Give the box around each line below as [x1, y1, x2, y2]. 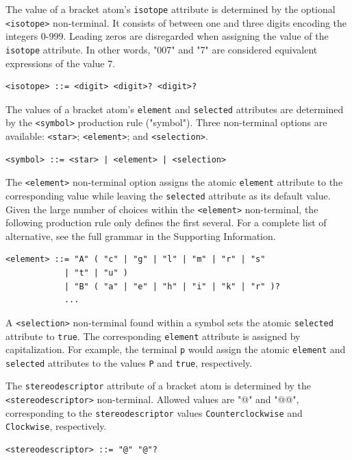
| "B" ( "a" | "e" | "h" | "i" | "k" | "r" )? [64, 281, 280, 291]
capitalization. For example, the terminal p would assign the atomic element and [5, 342, 346, 356]
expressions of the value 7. [5, 56, 116, 70]
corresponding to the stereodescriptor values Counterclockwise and [5, 405, 303, 420]
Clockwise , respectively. [5, 419, 107, 433]
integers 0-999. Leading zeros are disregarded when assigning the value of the [5, 29, 329, 43]
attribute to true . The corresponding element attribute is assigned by [5, 328, 301, 343]
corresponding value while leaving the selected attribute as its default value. [5, 188, 331, 202]
